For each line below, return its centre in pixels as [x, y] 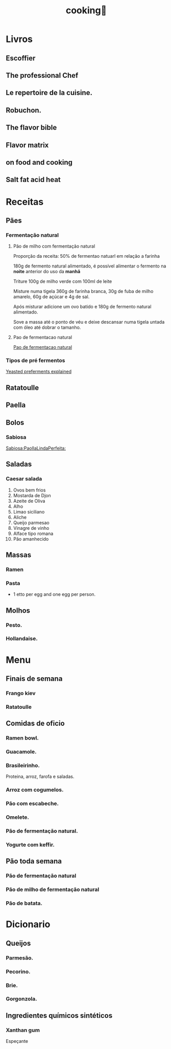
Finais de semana [34, 679]
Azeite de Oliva [29, 501]
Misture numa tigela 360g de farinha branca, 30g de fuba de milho [83, 292]
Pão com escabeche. [32, 804]
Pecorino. [18, 971]
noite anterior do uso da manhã [47, 272]
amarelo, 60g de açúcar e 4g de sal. [51, 297]
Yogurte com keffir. [30, 845]
